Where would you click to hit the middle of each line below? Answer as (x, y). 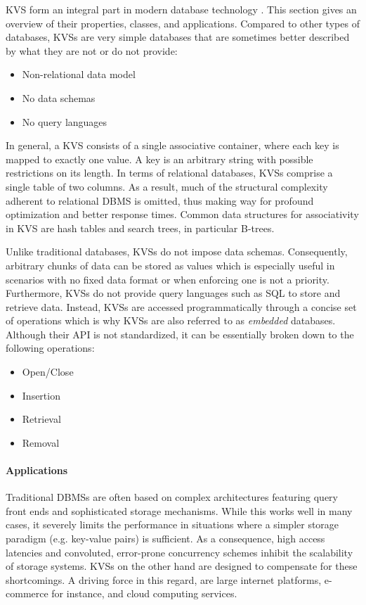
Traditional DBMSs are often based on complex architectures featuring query (172, 497)
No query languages (65, 121)
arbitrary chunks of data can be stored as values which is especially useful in (170, 265)
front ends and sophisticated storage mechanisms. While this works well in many (179, 510)
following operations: (50, 348)
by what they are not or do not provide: (92, 50)
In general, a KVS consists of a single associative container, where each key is (172, 145)
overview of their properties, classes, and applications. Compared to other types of (183, 23)
